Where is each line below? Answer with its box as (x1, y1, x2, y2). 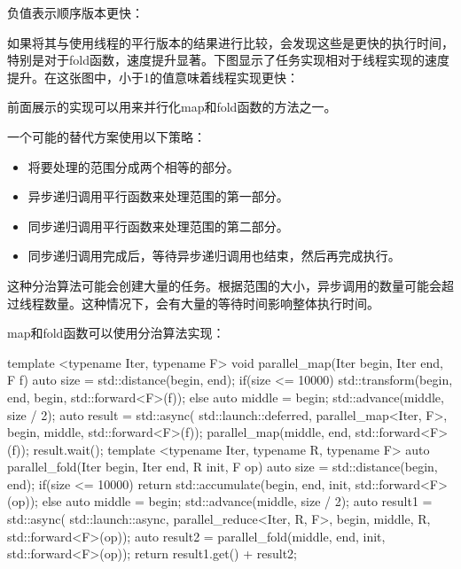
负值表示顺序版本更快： (7, 4, 144, 21)
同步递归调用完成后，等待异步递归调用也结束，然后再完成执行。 (27, 246, 401, 265)
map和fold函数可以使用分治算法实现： (7, 323, 225, 342)
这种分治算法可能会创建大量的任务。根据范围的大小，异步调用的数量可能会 (7, 276, 441, 294)
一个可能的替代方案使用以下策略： (7, 127, 206, 145)
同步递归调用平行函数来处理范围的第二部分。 (27, 216, 289, 235)
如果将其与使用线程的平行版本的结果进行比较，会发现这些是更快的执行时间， (7, 33, 454, 51)
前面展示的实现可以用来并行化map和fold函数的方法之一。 (7, 97, 337, 116)
